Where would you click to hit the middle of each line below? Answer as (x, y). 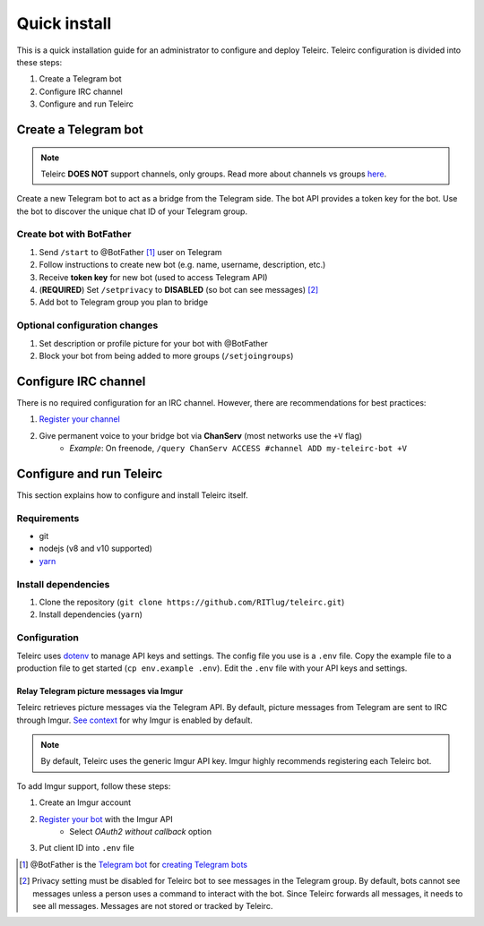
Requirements (48, 518)
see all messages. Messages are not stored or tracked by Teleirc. (153, 905)
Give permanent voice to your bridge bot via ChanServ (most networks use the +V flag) (201, 435)
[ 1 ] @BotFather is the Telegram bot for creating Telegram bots (134, 864)
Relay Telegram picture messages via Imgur (100, 690)
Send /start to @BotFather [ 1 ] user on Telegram (131, 252)
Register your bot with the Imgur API (106, 819)
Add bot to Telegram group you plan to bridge (124, 302)
